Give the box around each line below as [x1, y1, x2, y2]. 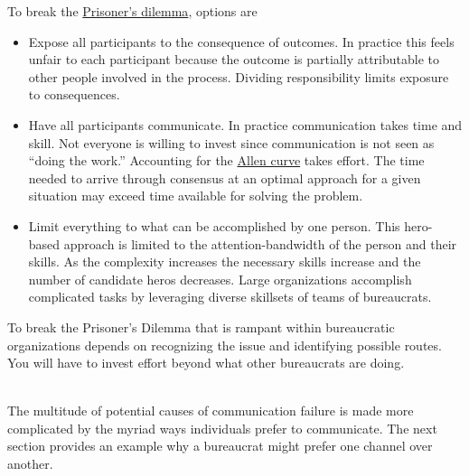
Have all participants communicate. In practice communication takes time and [28, 115, 463, 134]
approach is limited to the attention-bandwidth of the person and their [63, 234, 457, 253]
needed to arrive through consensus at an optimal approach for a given [28, 168, 421, 187]
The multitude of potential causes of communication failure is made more [7, 401, 414, 420]
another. [7, 454, 53, 473]
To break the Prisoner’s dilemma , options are [7, 2, 258, 20]
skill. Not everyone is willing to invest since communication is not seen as [28, 133, 435, 152]
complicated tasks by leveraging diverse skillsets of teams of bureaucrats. [28, 287, 432, 306]
